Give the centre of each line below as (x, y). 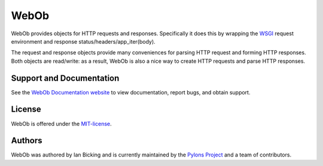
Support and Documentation (65, 78)
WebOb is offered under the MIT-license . (61, 124)
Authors (27, 141)
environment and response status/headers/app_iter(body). (83, 41)
